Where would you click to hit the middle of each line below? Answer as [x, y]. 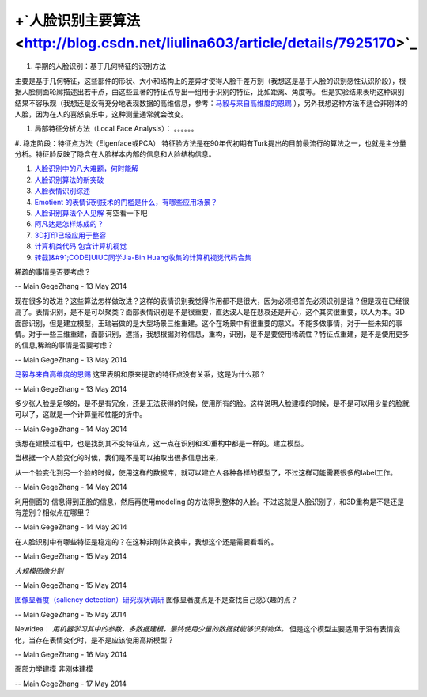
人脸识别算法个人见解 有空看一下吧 [91, 213]
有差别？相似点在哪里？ [53, 513]
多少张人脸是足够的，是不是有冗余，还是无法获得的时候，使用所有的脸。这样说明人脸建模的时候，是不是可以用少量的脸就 [212, 403]
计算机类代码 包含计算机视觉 [80, 246]
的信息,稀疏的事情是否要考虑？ [64, 345]
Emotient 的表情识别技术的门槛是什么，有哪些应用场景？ [126, 202]
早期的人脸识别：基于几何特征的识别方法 [100, 66]
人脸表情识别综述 [62, 191]
